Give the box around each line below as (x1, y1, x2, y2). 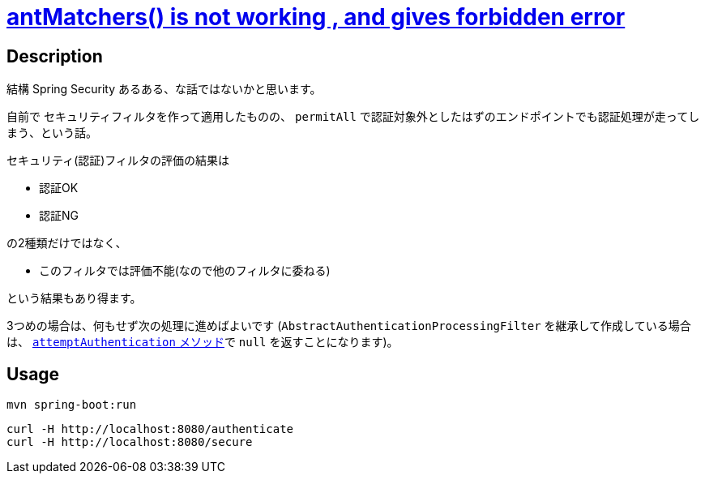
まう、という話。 (6, 126, 97, 140)
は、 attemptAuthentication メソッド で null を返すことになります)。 (6, 335, 399, 349)
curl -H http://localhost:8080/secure (6, 435, 253, 449)
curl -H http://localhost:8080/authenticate (6, 422, 294, 436)
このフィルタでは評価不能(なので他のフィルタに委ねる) (39, 264, 331, 278)
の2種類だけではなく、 (6, 236, 127, 251)
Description (6, 45, 103, 66)
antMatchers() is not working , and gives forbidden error (6, 3, 626, 31)
